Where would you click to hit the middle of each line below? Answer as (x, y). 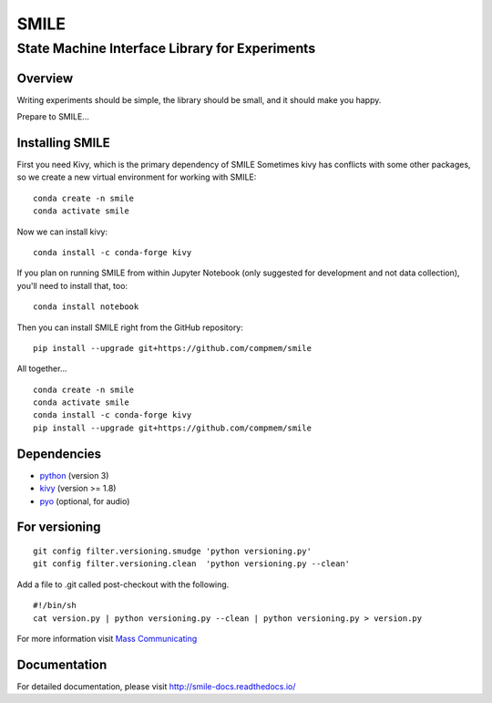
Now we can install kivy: (62, 232)
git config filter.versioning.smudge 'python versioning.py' (172, 551)
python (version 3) (74, 475)
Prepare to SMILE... (53, 117)
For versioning (59, 527)
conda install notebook (86, 307)
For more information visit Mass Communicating (107, 638)
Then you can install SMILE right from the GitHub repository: (130, 327)
